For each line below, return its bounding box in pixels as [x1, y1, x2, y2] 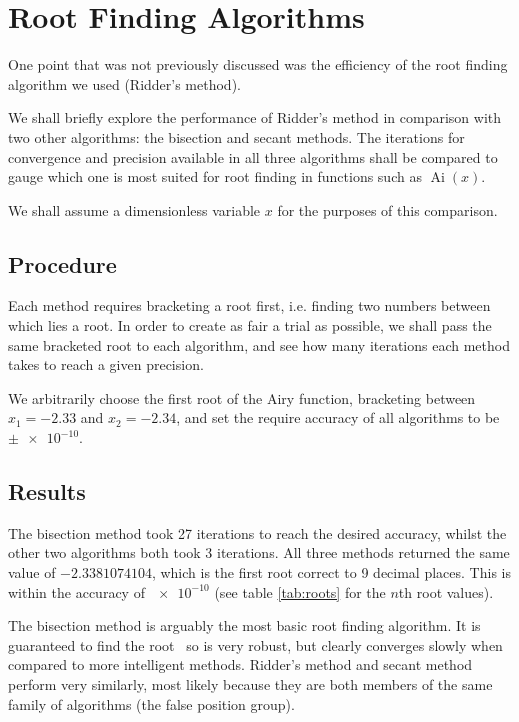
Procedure [8, 248, 117, 279]
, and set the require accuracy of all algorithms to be [176, 407, 500, 428]
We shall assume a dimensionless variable [8, 199, 261, 220]
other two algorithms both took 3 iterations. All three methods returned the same [8, 542, 510, 563]
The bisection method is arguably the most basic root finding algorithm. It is [8, 615, 481, 636]
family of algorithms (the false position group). [8, 693, 295, 714]
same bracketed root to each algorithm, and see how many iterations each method [8, 334, 510, 355]
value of [8, 562, 56, 583]
